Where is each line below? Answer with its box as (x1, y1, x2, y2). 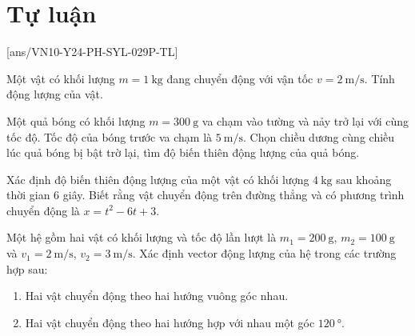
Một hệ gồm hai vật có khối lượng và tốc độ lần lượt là (6, 229, 277, 246)
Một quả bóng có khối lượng (6, 112, 146, 129)
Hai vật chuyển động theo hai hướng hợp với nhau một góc (25, 314, 315, 330)
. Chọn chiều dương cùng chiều (243, 128, 395, 145)
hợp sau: (6, 260, 48, 277)
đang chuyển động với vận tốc (166, 70, 313, 86)
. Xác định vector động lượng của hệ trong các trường (132, 245, 397, 262)
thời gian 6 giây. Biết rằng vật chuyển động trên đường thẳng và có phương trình (6, 186, 405, 203)
